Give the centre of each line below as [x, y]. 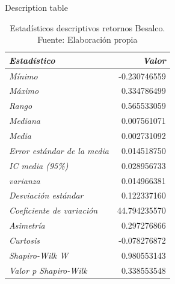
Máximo [24, 91]
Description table [36, 7]
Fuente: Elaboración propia [87, 39]
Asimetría [27, 225]
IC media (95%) [39, 165]
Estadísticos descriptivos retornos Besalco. [87, 27]
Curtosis [25, 240]
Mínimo [23, 76]
